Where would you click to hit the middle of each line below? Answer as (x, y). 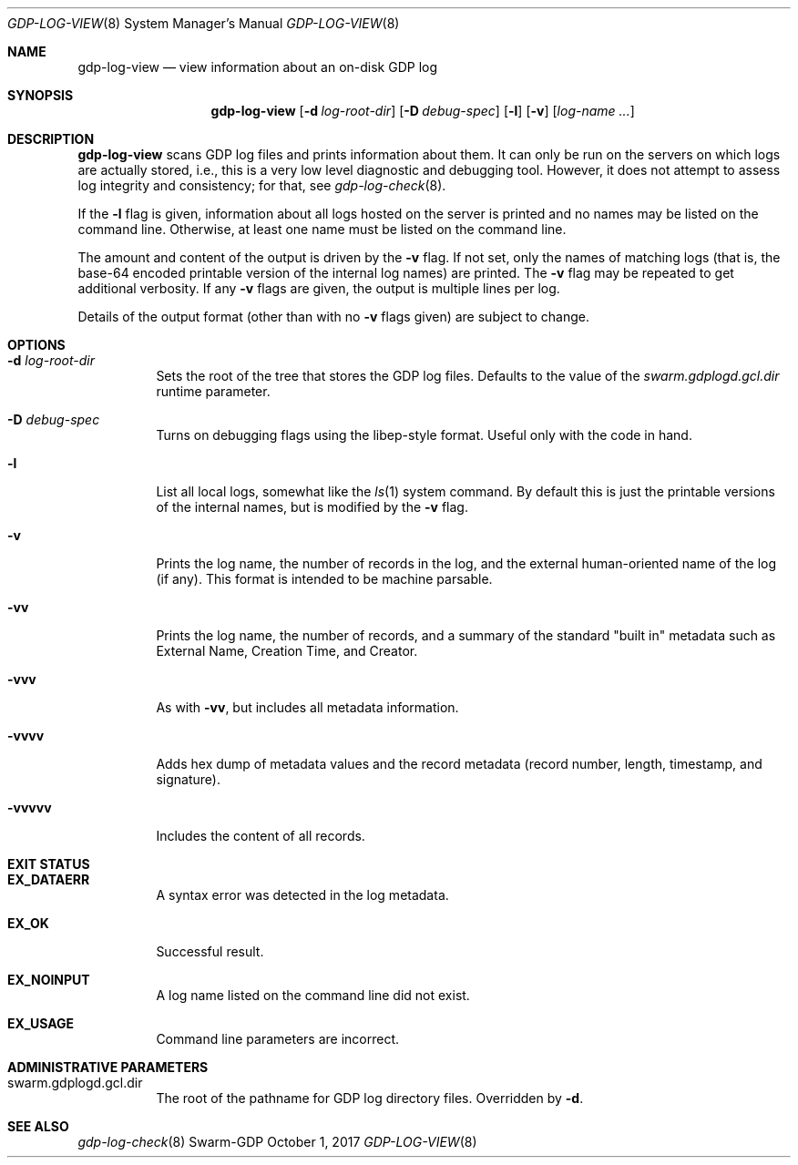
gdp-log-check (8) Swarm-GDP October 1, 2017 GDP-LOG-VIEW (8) (277, 1142)
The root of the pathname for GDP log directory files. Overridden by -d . (370, 1098)
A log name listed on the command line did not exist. (313, 995)
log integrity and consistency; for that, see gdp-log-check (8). (262, 185)
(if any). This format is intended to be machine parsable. (324, 579)
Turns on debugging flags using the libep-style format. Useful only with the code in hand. (424, 435)
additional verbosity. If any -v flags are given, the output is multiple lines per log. (319, 288)
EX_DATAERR (49, 879)
